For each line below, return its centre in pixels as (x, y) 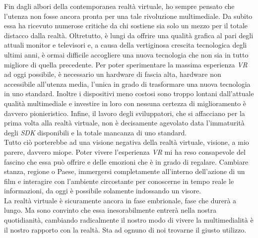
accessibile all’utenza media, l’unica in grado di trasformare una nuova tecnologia (127, 84)
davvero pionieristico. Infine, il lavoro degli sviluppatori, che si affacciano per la (125, 113)
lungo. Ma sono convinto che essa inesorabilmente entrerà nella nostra (110, 210)
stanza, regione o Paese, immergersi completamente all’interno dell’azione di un (125, 171)
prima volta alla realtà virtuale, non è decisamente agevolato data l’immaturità (124, 123)
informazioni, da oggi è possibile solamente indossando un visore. (103, 191)
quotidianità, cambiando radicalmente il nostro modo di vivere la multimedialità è (129, 220)
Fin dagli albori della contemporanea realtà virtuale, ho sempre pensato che (119, 6)
